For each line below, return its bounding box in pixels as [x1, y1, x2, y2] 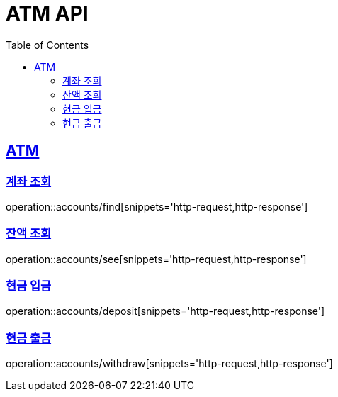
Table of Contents [6, 38, 89, 51]
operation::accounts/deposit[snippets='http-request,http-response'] [6, 305, 325, 318]
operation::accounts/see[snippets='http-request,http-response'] [6, 252, 307, 265]
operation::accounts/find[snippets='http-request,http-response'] [6, 200, 308, 213]
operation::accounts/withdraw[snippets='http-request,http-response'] [6, 357, 333, 370]
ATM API [6, 1, 89, 26]
